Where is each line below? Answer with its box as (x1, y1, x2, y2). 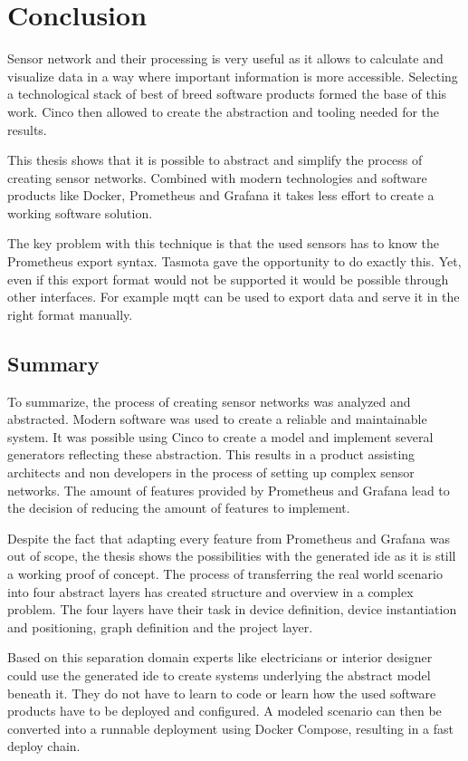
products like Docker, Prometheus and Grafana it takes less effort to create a (7, 186, 435, 205)
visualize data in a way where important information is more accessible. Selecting (7, 66, 458, 85)
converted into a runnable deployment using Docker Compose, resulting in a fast (7, 718, 454, 737)
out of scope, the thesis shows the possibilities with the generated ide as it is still (7, 546, 456, 565)
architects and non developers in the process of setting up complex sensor (7, 463, 415, 482)
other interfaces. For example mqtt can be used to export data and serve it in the (7, 287, 460, 306)
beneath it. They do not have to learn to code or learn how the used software (7, 683, 436, 702)
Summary (7, 349, 100, 377)
